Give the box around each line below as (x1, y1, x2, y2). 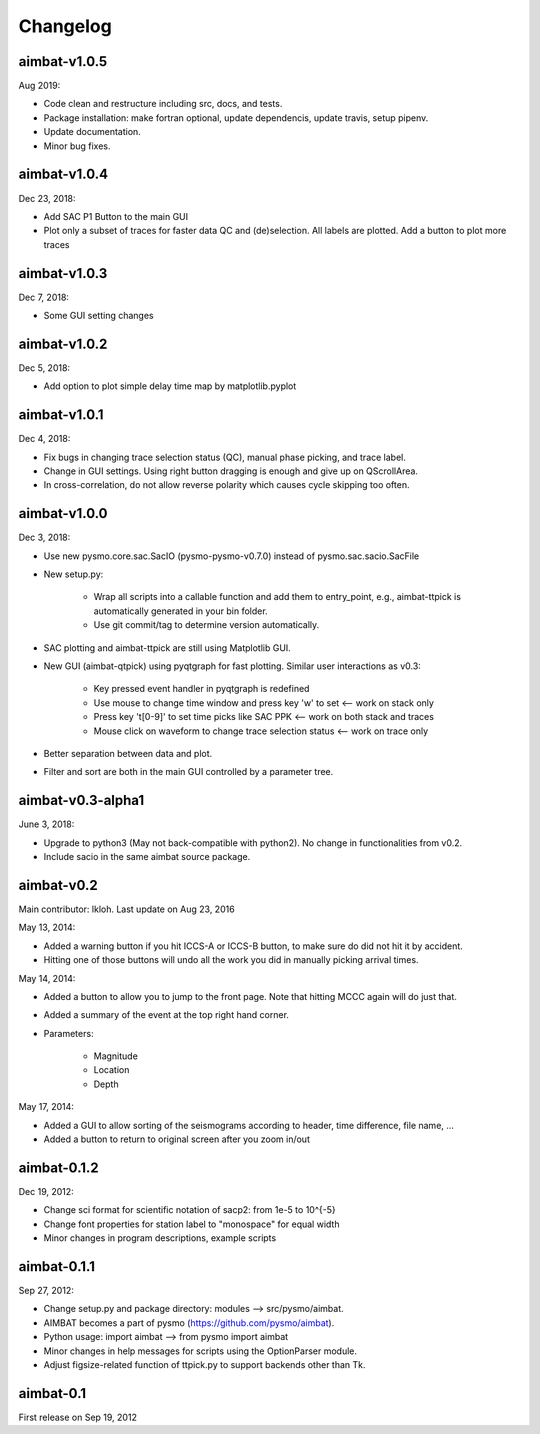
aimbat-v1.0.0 (18, 505, 108, 522)
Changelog (18, 15, 112, 37)
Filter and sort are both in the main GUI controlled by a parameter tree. (43, 766, 334, 778)
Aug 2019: (18, 80, 61, 92)
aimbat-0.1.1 (18, 1258, 95, 1275)
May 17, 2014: (18, 1101, 75, 1113)
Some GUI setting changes (43, 310, 154, 321)
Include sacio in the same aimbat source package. (43, 851, 251, 863)
